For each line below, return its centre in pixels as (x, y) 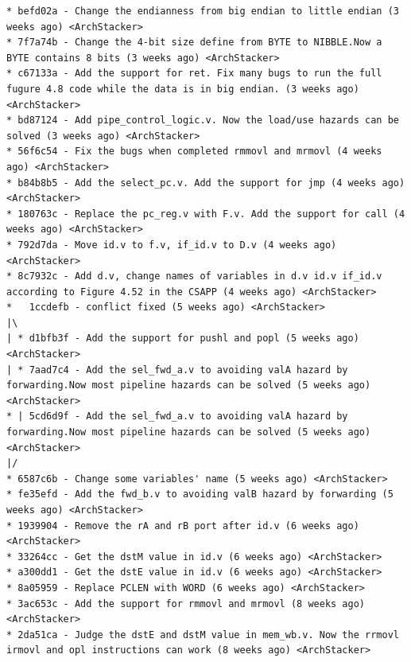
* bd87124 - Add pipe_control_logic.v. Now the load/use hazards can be (203, 121)
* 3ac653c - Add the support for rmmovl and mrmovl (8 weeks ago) (186, 604)
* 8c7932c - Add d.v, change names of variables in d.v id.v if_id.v (194, 276)
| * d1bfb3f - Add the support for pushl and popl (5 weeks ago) (183, 339)
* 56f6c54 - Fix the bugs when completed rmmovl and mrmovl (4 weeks (194, 152)
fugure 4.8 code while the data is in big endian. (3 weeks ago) (183, 89)
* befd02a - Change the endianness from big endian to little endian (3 (203, 11)
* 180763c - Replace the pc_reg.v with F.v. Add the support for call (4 (206, 214)
